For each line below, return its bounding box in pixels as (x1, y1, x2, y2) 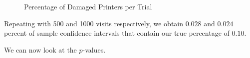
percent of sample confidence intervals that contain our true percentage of (4, 28, 230, 38)
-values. (82, 44, 106, 55)
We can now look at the (4, 44, 77, 55)
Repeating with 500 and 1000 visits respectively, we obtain (4, 18, 184, 28)
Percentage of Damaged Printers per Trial (24, 1, 152, 11)
